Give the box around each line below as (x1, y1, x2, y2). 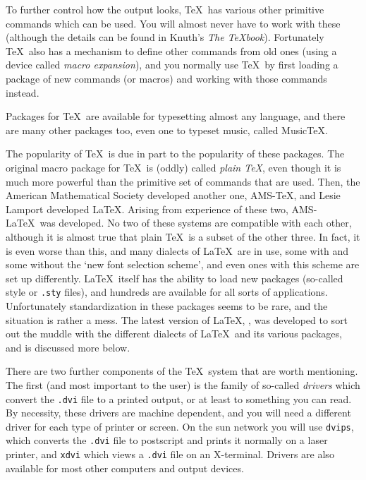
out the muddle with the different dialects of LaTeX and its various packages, (6, 326, 342, 341)
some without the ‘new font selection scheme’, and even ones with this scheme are (6, 257, 360, 272)
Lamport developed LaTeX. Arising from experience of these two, (6, 201, 288, 216)
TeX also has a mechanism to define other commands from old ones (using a (6, 43, 337, 58)
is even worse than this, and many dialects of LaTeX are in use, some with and (6, 243, 349, 258)
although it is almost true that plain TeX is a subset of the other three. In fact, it (6, 229, 360, 244)
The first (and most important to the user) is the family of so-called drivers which (6, 377, 360, 392)
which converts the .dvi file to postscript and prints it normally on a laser (6, 433, 328, 448)
